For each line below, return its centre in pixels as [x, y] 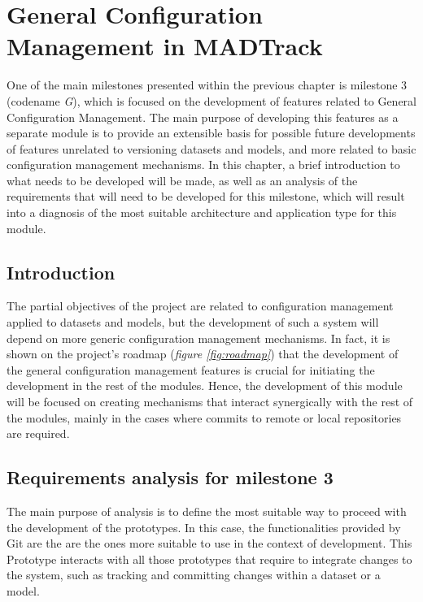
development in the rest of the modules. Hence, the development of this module [205, 385]
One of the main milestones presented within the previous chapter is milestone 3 [207, 85]
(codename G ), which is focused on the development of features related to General [211, 100]
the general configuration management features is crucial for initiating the [191, 369]
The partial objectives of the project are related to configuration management [200, 306]
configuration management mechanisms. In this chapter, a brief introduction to [203, 165]
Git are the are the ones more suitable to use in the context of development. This [209, 543]
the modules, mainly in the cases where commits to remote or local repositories [204, 417]
